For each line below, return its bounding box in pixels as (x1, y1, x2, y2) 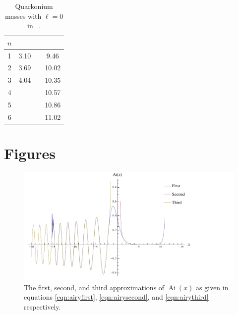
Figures (4, 143, 56, 163)
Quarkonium (15, 1, 53, 11)
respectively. (24, 301, 61, 312)
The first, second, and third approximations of (24, 282, 165, 292)
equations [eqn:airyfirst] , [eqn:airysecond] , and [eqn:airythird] (24, 292, 209, 302)
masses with (4, 10, 42, 21)
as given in (196, 282, 229, 292)
